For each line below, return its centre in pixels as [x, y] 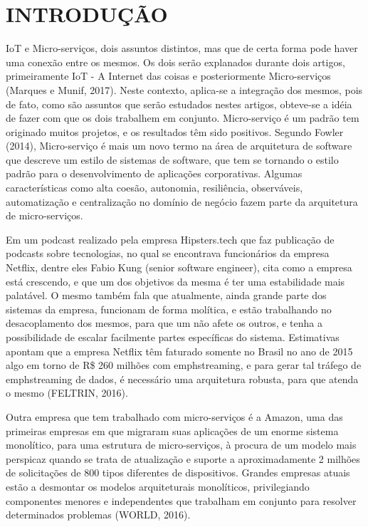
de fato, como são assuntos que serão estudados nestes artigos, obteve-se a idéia [179, 104]
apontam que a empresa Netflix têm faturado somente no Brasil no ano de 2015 [179, 351]
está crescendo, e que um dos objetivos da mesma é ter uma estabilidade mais [175, 281]
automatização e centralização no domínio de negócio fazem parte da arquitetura [182, 201]
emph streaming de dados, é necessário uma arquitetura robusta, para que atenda [182, 379]
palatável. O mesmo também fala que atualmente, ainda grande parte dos [166, 295]
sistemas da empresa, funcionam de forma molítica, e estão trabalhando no [169, 309]
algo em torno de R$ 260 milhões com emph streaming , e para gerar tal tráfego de [184, 365]
